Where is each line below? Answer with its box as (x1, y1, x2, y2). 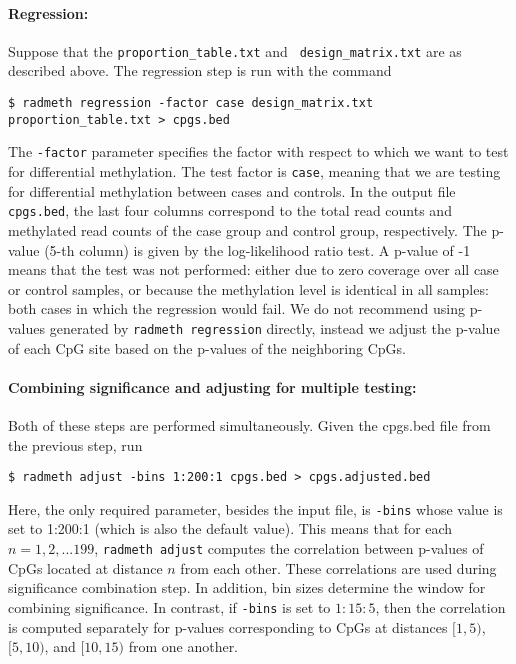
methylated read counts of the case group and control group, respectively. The (8, 219, 487, 240)
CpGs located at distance (8, 557, 163, 578)
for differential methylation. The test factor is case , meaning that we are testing (8, 161, 501, 182)
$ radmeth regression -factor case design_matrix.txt (8, 96, 374, 111)
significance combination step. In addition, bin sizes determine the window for (8, 577, 486, 598)
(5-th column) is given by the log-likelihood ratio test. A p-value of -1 (44, 239, 471, 260)
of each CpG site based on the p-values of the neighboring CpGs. (8, 337, 406, 358)
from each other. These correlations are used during (180, 557, 497, 578)
